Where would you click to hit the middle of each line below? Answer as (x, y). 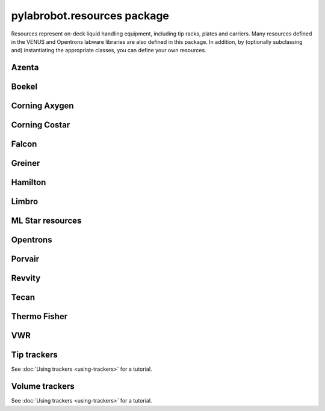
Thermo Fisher (39, 316)
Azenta (25, 68)
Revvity (26, 279)
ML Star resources (46, 221)
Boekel (24, 87)
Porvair (25, 259)
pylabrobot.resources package (90, 16)
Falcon (24, 144)
